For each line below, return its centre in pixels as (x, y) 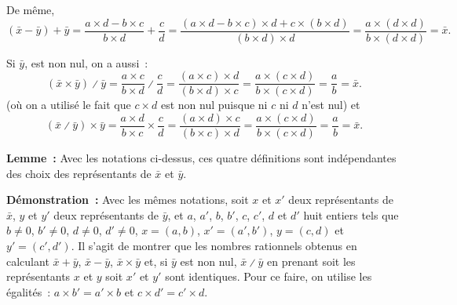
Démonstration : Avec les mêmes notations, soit (128, 200)
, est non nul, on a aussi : (86, 62)
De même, (31, 9)
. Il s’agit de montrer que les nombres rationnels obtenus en (214, 245)
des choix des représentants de (79, 173)
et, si (156, 261)
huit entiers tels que (351, 214)
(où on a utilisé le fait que (69, 105)
